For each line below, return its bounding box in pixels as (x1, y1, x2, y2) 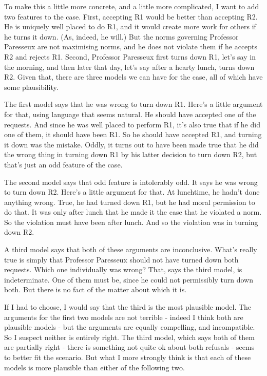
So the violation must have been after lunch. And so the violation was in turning (4, 216, 258, 227)
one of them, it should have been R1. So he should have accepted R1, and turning (4, 129, 262, 140)
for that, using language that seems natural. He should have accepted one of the (4, 108, 256, 119)
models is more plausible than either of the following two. (4, 362, 185, 372)
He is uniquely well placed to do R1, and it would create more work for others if (4, 21, 256, 32)
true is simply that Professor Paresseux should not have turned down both (4, 254, 239, 265)
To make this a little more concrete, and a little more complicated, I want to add (4, 1, 259, 11)
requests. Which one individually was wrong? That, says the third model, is (4, 264, 242, 275)
